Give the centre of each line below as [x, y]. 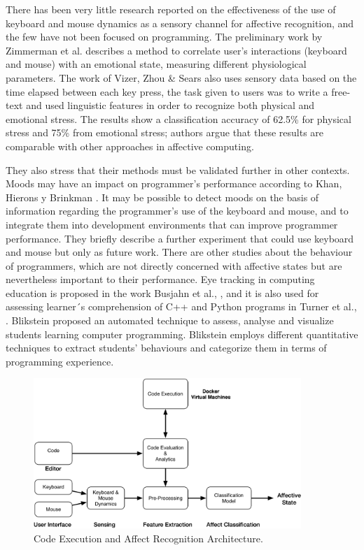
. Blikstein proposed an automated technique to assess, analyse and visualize [170, 320]
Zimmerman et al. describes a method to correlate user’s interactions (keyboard [176, 50]
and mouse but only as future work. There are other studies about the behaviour [179, 252]
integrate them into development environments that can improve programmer [172, 224]
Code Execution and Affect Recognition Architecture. [148, 538]
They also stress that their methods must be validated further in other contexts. [178, 169]
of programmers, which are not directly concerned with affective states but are [174, 265]
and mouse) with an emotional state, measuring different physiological [156, 64]
